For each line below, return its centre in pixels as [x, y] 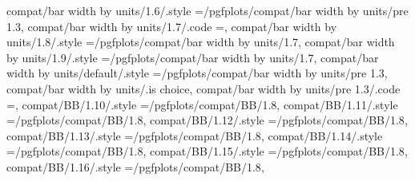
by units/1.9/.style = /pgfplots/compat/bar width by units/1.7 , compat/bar [193, 57]
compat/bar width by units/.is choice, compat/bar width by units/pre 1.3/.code [203, 88]
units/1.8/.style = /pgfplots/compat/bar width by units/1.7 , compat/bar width [201, 42]
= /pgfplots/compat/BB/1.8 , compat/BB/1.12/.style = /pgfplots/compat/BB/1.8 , [207, 120]
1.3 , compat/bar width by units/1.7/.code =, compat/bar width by [172, 26]
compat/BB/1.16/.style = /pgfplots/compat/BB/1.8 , [135, 166]
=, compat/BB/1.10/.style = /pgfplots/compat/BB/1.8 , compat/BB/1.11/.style [202, 104]
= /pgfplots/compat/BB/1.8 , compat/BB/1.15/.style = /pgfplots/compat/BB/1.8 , [207, 151]
